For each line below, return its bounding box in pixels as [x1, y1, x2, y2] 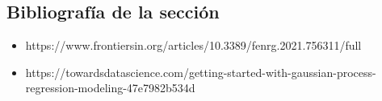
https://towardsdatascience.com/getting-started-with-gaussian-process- [25, 63, 376, 80]
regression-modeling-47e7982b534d [25, 79, 195, 96]
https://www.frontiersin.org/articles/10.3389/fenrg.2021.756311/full [25, 37, 362, 54]
